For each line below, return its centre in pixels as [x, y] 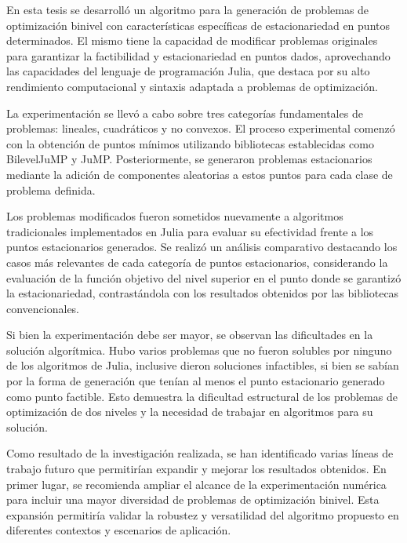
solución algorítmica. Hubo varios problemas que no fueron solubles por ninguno [199, 350]
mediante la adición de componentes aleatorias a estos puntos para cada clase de [200, 174]
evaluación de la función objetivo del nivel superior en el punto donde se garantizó [204, 277]
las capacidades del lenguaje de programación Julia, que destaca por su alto [188, 71]
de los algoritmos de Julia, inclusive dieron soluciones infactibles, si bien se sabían [203, 365]
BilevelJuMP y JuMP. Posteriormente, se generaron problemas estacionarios [189, 159]
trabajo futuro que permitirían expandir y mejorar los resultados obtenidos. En [196, 469]
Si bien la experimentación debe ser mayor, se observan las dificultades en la [190, 335]
